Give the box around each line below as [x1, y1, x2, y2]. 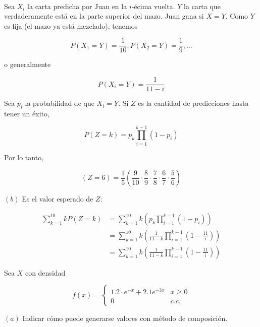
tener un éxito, [4, 108, 49, 118]
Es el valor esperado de [22, 193, 93, 204]
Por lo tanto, [4, 152, 44, 162]
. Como [225, 11, 248, 21]
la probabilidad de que [25, 98, 94, 108]
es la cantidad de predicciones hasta [138, 98, 249, 108]
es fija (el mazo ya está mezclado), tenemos [4, 20, 138, 31]
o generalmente [4, 59, 51, 70]
